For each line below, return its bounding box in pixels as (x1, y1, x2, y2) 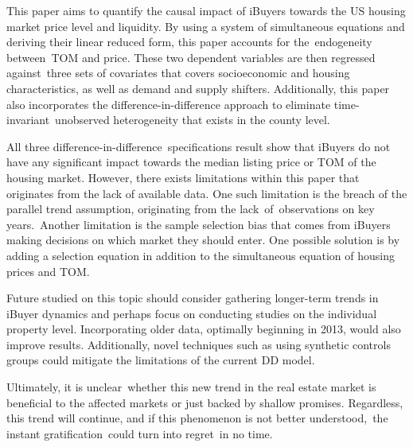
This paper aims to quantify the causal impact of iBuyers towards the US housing (6, 2, 406, 18)
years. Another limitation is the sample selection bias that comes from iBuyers (6, 216, 391, 232)
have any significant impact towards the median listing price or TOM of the (6, 154, 376, 170)
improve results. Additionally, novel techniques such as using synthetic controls (6, 336, 391, 352)
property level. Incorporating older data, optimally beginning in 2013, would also (6, 321, 401, 337)
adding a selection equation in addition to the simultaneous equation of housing (6, 247, 395, 263)
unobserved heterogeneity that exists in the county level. (55, 111, 330, 128)
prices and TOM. (6, 262, 90, 279)
